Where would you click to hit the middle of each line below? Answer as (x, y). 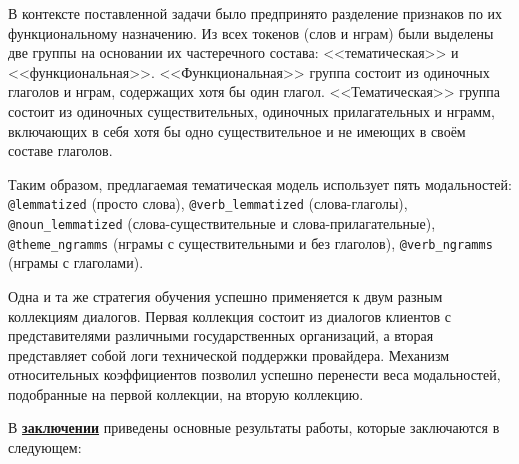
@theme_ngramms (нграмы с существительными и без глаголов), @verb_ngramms (250, 242)
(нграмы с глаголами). (76, 262)
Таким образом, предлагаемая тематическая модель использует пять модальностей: (260, 183)
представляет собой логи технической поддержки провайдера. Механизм (229, 354)
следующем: (45, 447)
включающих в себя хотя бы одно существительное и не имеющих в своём (237, 130)
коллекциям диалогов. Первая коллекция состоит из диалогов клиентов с (230, 315)
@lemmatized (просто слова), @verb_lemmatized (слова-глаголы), (208, 203)
